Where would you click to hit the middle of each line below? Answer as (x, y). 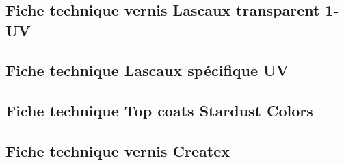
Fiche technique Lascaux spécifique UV (147, 70)
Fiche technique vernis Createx (118, 150)
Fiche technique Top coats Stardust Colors (159, 111)
